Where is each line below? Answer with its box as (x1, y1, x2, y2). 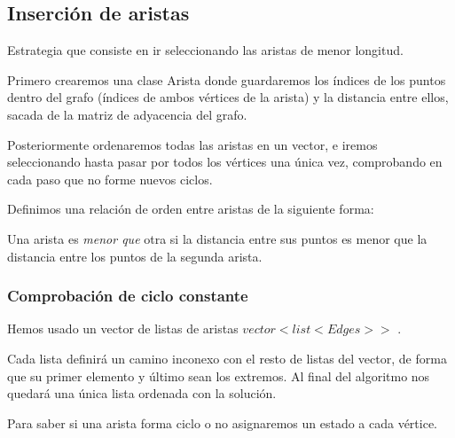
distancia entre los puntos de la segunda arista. (7, 246, 263, 265)
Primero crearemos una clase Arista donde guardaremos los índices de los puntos (7, 70, 446, 89)
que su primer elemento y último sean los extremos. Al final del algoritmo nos (7, 366, 430, 385)
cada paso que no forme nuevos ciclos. (7, 169, 213, 188)
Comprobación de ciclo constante (7, 285, 248, 307)
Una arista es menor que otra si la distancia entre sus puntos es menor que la (7, 229, 428, 247)
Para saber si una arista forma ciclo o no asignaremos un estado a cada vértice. (7, 413, 438, 432)
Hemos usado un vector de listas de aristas (7, 319, 239, 338)
